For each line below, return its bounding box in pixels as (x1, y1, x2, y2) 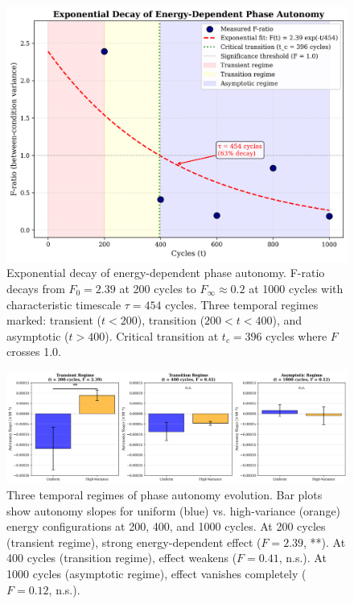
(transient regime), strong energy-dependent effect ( (6, 533, 261, 550)
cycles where (265, 327, 327, 344)
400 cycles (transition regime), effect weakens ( (6, 549, 237, 566)
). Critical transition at (105, 327, 219, 344)
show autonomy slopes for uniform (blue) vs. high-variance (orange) (6, 502, 341, 519)
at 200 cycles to (119, 279, 196, 296)
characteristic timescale (6, 296, 121, 312)
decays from (6, 279, 65, 296)
